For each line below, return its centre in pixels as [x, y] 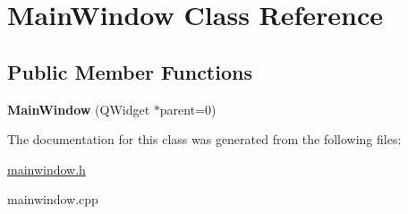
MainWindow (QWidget [79, 109]
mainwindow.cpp [53, 199]
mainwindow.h [47, 169]
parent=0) [188, 109]
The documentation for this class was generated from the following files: [204, 139]
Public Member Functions [130, 71]
